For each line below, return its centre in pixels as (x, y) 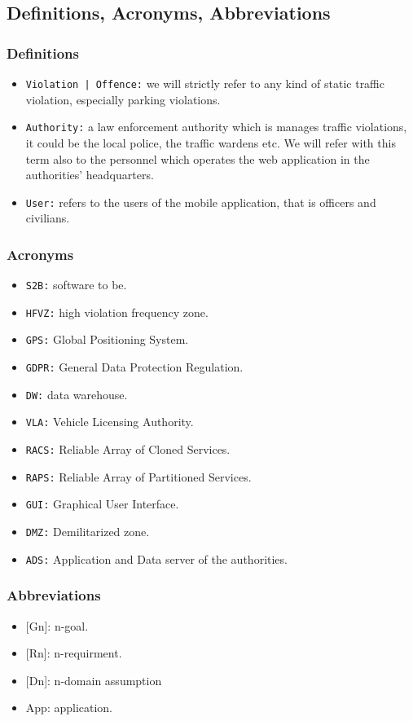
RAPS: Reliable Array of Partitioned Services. (138, 476)
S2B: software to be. (76, 285)
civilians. (48, 218)
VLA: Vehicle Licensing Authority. (110, 422)
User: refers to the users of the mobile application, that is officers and (201, 202)
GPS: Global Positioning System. (107, 339)
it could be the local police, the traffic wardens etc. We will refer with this (211, 142)
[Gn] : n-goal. (57, 625)
